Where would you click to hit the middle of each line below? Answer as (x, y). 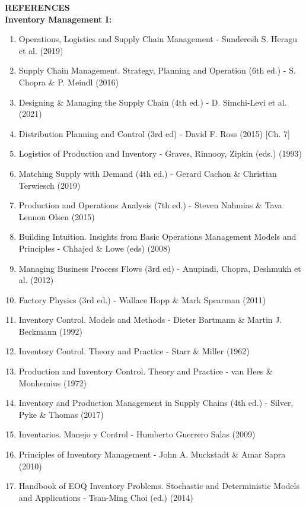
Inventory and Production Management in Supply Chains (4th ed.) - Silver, (156, 403)
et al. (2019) (41, 50)
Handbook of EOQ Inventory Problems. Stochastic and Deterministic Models (159, 486)
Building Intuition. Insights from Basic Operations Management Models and (157, 236)
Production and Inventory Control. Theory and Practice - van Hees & (146, 371)
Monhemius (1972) (52, 382)
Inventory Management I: (58, 19)
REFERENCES (37, 7)
